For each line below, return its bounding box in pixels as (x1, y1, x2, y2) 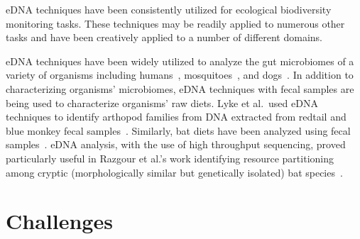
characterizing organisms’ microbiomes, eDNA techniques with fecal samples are (6, 81, 354, 96)
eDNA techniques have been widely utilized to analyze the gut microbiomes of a (6, 53, 354, 68)
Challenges (6, 206, 113, 235)
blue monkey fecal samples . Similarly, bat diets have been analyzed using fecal (6, 123, 351, 138)
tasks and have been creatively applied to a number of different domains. (6, 30, 323, 45)
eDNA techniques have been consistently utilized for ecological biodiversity (6, 2, 332, 16)
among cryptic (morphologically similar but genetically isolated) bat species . (6, 165, 343, 179)
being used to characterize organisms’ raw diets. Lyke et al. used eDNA (6, 95, 318, 110)
